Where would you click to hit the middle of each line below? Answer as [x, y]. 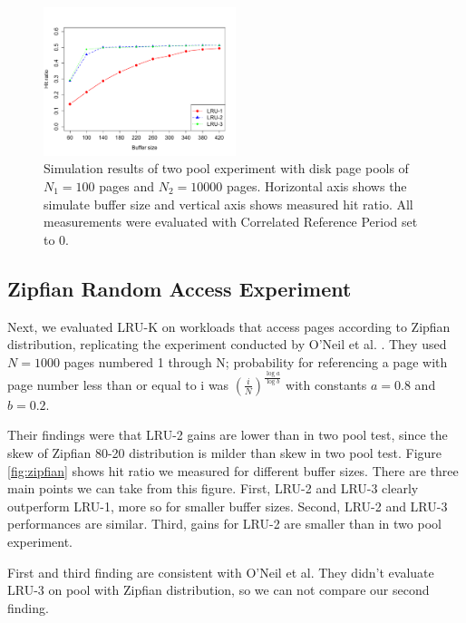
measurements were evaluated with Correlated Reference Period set [231, 222]
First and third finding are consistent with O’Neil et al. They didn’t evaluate [221, 572]
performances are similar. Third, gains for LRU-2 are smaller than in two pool [224, 524]
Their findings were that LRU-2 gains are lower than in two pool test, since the [228, 435]
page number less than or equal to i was [118, 384]
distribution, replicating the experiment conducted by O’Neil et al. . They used [227, 344]
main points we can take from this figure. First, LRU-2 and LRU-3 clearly [213, 488]
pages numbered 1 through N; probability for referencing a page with [256, 361]
